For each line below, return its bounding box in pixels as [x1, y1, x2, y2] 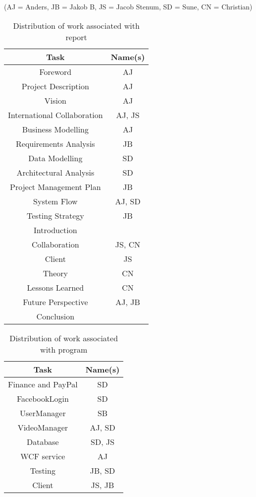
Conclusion [36, 310, 75, 322]
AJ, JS [116, 109, 140, 121]
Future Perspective [23, 296, 88, 308]
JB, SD [90, 464, 115, 476]
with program [40, 343, 88, 355]
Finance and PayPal [8, 378, 78, 390]
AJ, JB [115, 296, 140, 308]
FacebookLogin [16, 392, 69, 404]
